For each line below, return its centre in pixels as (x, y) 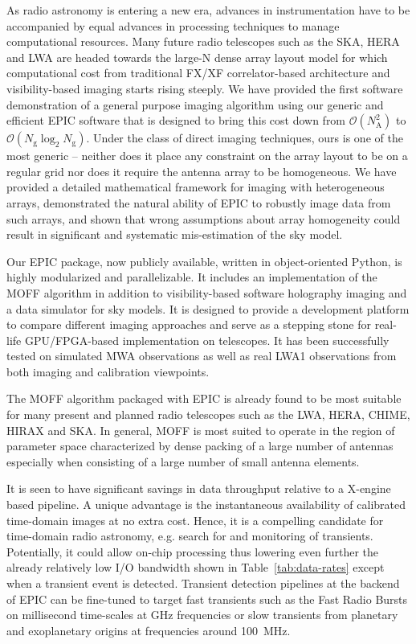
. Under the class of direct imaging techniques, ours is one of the (245, 138)
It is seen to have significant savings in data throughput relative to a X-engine (199, 488)
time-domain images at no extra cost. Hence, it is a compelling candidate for (195, 520)
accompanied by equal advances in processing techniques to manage (173, 25)
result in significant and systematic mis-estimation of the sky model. (175, 234)
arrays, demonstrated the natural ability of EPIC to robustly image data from (199, 202)
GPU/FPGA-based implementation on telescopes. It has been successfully (207, 340)
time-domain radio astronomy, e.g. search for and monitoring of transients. (190, 536)
